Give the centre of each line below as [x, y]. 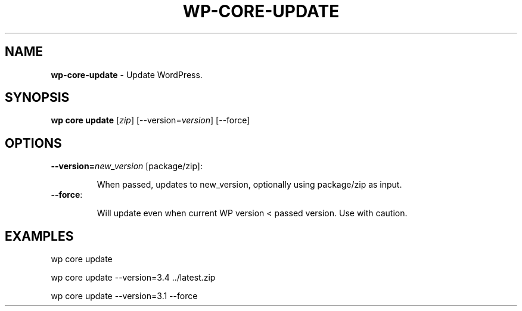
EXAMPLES [39, 236]
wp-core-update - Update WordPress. [127, 74]
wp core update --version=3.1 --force [124, 296]
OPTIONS [33, 143]
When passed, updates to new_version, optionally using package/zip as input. [249, 185]
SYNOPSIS [37, 98]
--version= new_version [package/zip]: [127, 166]
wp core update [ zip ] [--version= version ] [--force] [150, 120]
